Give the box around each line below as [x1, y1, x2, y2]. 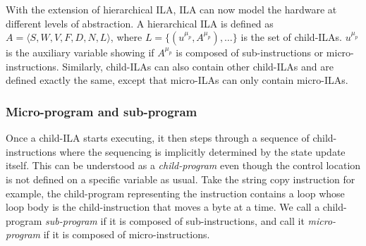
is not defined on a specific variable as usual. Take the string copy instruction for [6, 171, 355, 186]
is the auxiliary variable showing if [6, 45, 154, 60]
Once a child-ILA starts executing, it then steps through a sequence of [6, 130, 310, 145]
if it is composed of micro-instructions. [43, 227, 210, 242]
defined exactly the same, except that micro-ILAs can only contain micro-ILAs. [6, 73, 348, 87]
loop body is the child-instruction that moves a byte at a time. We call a [6, 199, 320, 214]
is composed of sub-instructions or [176, 45, 324, 60]
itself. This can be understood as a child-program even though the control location [6, 158, 361, 173]
